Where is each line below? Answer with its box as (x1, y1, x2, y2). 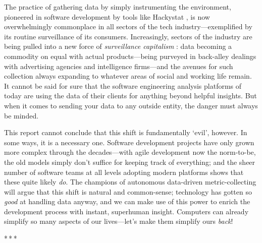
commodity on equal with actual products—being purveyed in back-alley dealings (4, 50, 256, 61)
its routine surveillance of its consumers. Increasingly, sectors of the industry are (4, 31, 252, 41)
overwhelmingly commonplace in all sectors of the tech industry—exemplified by (4, 21, 252, 32)
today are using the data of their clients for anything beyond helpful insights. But (4, 90, 257, 101)
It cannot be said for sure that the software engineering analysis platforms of (4, 80, 242, 91)
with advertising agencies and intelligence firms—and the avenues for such (4, 60, 233, 71)
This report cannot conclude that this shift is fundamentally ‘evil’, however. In (4, 127, 247, 138)
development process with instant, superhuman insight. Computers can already (4, 206, 249, 216)
